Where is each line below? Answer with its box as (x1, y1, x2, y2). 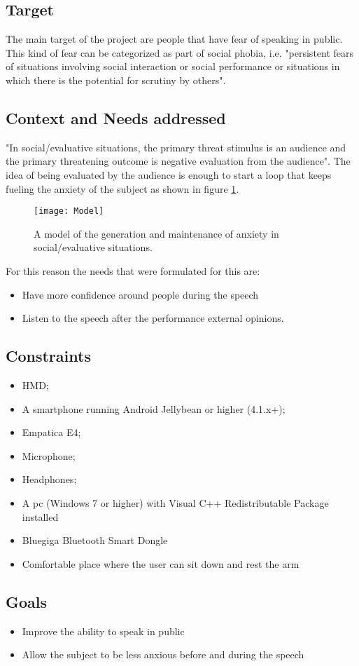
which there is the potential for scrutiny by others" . (6, 72, 226, 87)
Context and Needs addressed (6, 107, 226, 128)
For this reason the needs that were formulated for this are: (6, 264, 260, 278)
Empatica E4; (22, 425, 81, 440)
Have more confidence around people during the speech (22, 287, 259, 301)
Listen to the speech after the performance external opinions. (22, 311, 284, 325)
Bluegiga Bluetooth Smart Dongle (22, 533, 168, 548)
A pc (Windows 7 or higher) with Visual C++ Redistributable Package (22, 495, 329, 510)
